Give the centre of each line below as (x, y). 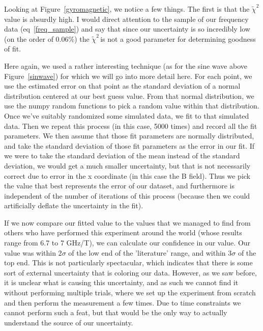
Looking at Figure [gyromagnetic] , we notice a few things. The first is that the (127, 9)
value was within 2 (33, 252)
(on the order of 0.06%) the (47, 38)
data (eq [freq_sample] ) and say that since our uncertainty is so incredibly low (127, 29)
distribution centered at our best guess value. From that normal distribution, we (129, 95)
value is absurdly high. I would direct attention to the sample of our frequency (126, 19)
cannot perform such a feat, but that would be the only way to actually (116, 312)
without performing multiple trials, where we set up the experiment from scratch (130, 293)
